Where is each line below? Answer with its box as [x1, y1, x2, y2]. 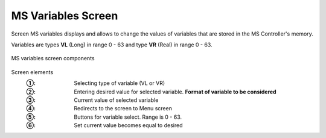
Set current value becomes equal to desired [74, 122, 183, 129]
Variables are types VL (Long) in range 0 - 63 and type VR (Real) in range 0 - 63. [11, 41, 213, 48]
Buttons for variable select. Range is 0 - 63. [74, 113, 182, 121]
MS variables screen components [11, 55, 95, 62]
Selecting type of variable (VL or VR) [74, 80, 165, 87]
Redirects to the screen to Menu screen [74, 105, 172, 112]
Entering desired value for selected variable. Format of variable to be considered [74, 88, 277, 95]
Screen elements [11, 68, 54, 75]
